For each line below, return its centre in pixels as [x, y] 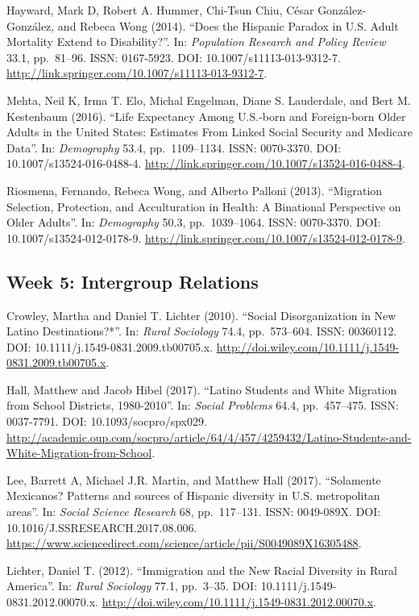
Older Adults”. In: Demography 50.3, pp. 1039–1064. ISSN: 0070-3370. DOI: [194, 222]
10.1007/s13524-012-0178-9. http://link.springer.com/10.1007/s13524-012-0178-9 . [206, 237]
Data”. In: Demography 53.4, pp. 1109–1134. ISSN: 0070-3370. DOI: [174, 147]
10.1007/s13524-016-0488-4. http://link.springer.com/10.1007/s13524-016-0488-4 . [206, 163]
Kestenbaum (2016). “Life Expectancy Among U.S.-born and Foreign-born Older [206, 116]
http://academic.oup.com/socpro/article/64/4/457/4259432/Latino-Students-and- [209, 437]
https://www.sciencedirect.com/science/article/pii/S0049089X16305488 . [184, 543]
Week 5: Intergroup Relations [133, 281]
